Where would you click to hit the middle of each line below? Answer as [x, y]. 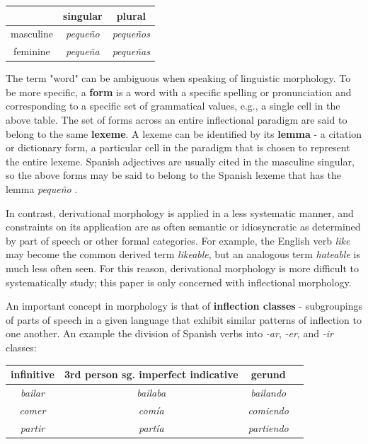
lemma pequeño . [42, 189]
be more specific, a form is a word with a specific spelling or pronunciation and [179, 92]
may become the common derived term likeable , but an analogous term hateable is [183, 254]
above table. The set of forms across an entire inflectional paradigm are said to [177, 120]
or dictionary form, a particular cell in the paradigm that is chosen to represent [178, 147]
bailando [269, 392]
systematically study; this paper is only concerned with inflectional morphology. [179, 282]
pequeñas [131, 51]
